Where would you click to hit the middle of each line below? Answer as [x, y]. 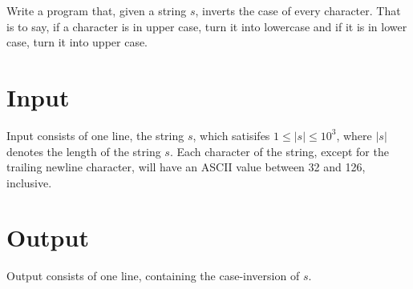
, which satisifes [231, 135]
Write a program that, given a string [97, 10]
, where [354, 135]
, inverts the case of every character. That [298, 10]
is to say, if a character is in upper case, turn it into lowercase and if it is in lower [207, 26]
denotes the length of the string [84, 151]
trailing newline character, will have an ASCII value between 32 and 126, [186, 167]
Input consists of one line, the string [95, 135]
